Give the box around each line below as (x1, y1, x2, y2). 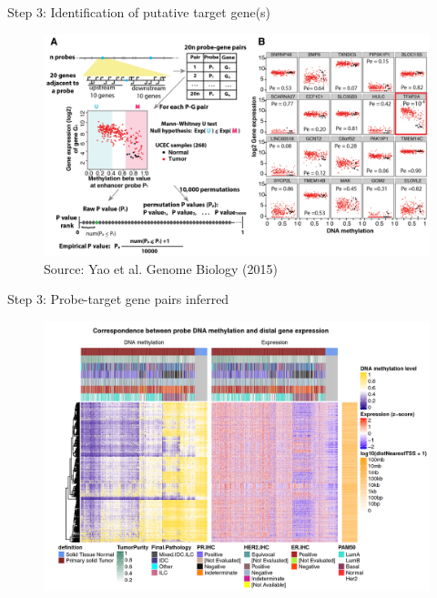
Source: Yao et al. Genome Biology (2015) (44, 258, 278, 278)
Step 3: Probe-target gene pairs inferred (7, 289, 229, 309)
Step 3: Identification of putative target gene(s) (7, 3, 271, 21)
